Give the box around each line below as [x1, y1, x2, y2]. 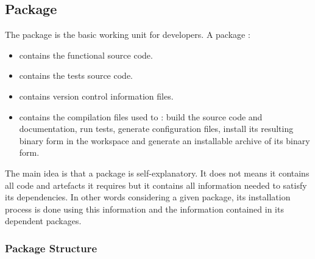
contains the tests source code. [19, 69, 133, 82]
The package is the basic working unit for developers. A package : [5, 28, 250, 41]
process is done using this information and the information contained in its [5, 202, 284, 215]
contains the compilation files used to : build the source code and [19, 110, 263, 123]
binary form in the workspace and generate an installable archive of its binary [19, 134, 310, 147]
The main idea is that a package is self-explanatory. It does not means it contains [5, 166, 310, 179]
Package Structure [5, 240, 97, 255]
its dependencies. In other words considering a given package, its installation [5, 191, 291, 203]
